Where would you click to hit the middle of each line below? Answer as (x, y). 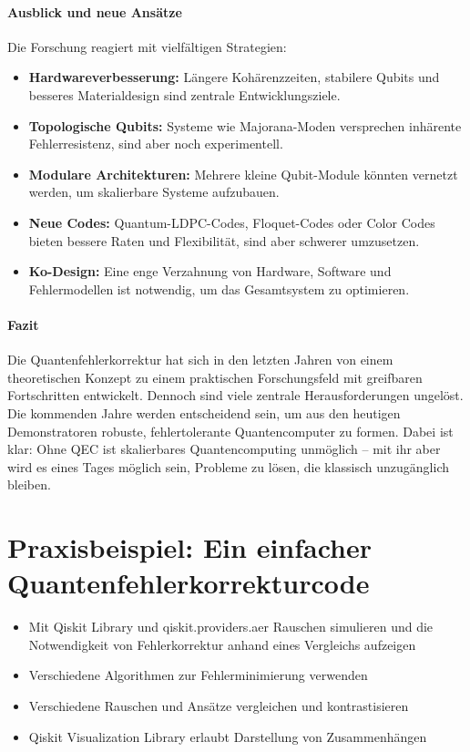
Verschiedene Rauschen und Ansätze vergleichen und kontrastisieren (219, 705)
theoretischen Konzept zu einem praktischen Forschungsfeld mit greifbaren (215, 377)
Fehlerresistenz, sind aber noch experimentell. (156, 144)
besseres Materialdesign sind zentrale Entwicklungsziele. (184, 94)
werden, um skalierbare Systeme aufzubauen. (154, 192)
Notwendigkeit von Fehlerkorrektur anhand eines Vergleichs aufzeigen (222, 644)
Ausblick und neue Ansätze (95, 11)
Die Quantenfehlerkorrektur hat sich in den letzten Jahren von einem (200, 360)
